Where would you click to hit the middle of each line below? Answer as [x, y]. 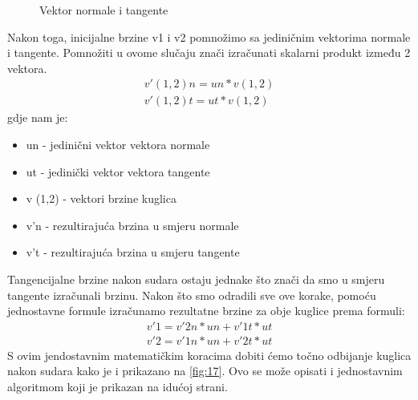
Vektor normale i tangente [104, 10]
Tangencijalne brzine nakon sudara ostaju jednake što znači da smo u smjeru [196, 279]
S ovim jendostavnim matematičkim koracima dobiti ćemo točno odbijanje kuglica [209, 355]
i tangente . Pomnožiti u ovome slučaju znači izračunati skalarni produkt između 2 [209, 53]
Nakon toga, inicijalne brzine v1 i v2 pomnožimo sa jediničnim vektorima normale [209, 36]
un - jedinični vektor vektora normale [118, 145]
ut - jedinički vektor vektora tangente [118, 171]
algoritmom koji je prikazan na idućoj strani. [118, 387]
